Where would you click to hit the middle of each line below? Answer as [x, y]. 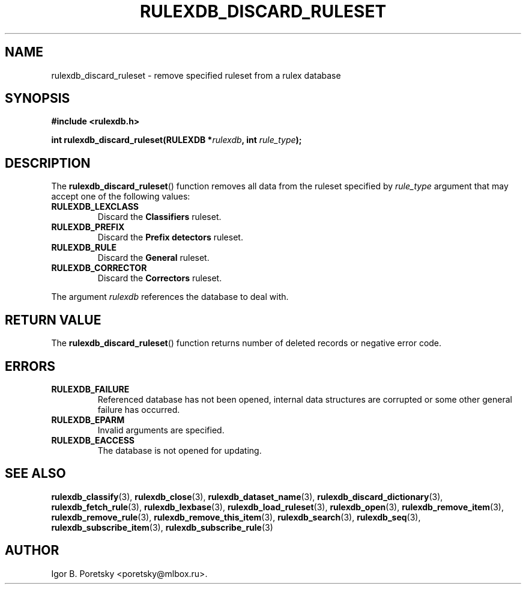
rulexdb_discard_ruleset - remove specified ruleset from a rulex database [196, 75]
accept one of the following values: [121, 197]
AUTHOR [32, 551]
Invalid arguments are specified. [161, 430]
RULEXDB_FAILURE [90, 389]
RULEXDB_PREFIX [88, 227]
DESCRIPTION [48, 163]
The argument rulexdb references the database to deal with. [170, 297]
